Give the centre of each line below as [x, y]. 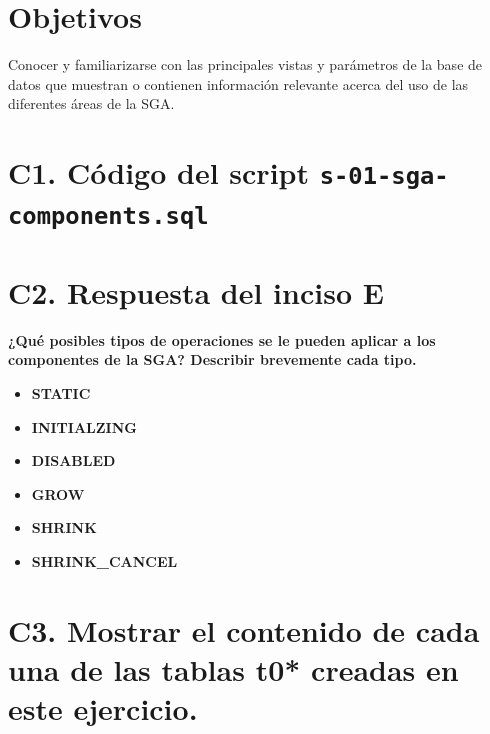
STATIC [61, 393]
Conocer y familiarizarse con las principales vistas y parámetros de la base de [245, 64]
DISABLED [73, 460]
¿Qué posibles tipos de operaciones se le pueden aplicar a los [222, 339]
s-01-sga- [384, 176]
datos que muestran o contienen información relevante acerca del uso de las [238, 83]
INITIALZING [84, 426]
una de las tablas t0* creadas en [233, 668]
